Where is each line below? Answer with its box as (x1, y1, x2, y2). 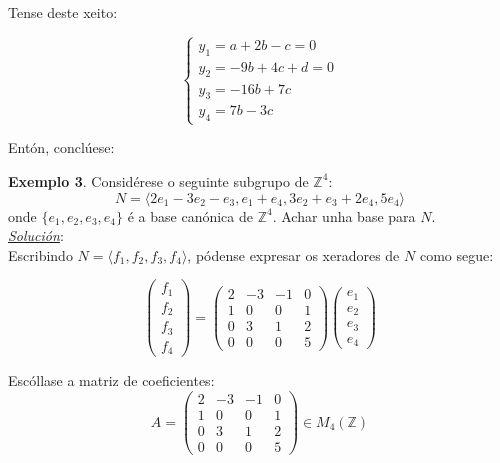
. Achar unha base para (272, 205, 416, 226)
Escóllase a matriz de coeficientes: (8, 370, 215, 391)
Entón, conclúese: (8, 137, 115, 158)
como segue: (419, 244, 494, 265)
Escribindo (8, 244, 73, 265)
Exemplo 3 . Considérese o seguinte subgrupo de (8, 170, 309, 191)
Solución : (8, 225, 64, 246)
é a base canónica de (127, 205, 253, 226)
